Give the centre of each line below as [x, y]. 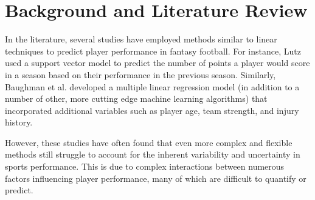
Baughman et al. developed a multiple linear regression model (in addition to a [152, 86]
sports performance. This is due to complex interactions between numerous [145, 166]
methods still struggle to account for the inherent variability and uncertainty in [153, 154]
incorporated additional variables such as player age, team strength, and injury [152, 110]
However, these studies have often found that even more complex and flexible [149, 142]
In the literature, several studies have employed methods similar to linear [141, 39]
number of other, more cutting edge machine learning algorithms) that [136, 98]
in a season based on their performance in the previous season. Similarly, [140, 74]
